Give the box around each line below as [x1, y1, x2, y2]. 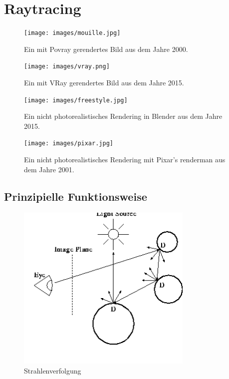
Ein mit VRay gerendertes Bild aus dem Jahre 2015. [24, 77, 184, 88]
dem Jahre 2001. [24, 164, 74, 174]
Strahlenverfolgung [24, 365, 81, 376]
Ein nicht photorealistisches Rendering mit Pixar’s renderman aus [24, 154, 226, 165]
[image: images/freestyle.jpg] [24, 96, 128, 104]
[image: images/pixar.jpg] [24, 140, 113, 147]
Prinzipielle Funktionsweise [4, 188, 147, 204]
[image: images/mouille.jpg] [24, 29, 121, 37]
